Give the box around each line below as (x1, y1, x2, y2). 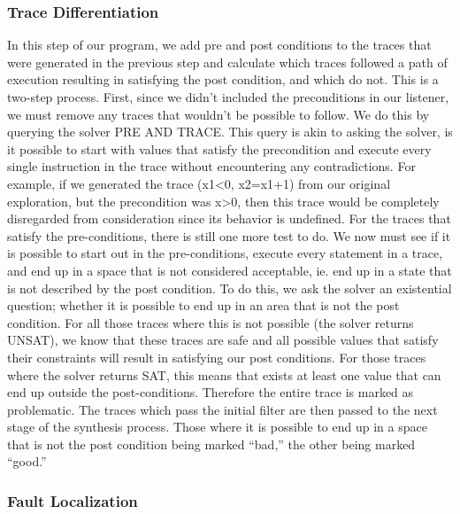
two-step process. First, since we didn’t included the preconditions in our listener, (7, 88, 449, 105)
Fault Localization (7, 489, 138, 511)
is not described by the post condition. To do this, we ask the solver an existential (7, 278, 452, 297)
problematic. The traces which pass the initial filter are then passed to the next (7, 400, 438, 418)
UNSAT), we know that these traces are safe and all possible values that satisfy (7, 331, 439, 349)
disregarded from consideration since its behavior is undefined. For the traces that (7, 209, 451, 228)
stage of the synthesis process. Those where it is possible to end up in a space (7, 417, 427, 436)
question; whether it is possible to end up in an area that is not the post (7, 296, 400, 315)
